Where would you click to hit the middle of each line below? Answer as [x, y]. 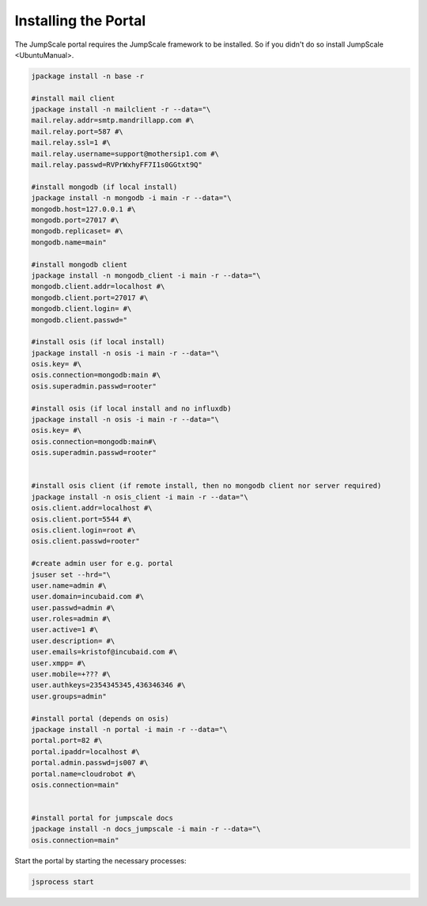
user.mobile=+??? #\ [71, 674]
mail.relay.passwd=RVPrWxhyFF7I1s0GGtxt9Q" [117, 165]
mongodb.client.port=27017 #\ [90, 298]
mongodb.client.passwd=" [79, 320]
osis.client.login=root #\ [83, 530]
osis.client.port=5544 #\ [81, 519]
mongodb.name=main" [69, 242]
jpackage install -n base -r [88, 76]
